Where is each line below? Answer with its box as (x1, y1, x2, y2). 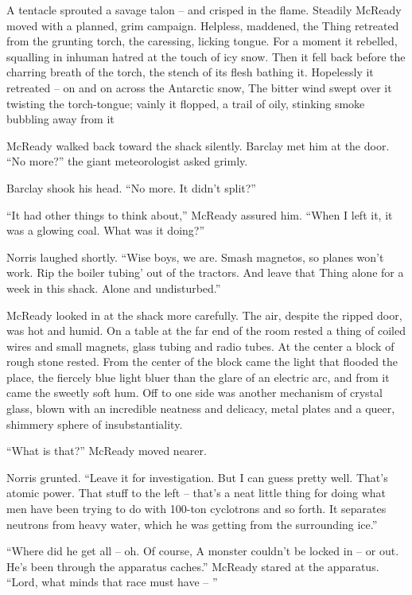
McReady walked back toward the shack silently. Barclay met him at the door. (6, 137, 390, 154)
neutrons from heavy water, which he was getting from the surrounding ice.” (6, 515, 378, 532)
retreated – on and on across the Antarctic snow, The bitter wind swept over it (6, 79, 392, 95)
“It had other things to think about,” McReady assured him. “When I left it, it (6, 206, 393, 223)
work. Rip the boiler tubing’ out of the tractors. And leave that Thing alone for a (6, 264, 404, 281)
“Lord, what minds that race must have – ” (6, 574, 218, 590)
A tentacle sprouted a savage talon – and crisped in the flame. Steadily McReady (6, 2, 402, 17)
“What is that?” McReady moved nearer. (6, 442, 207, 459)
